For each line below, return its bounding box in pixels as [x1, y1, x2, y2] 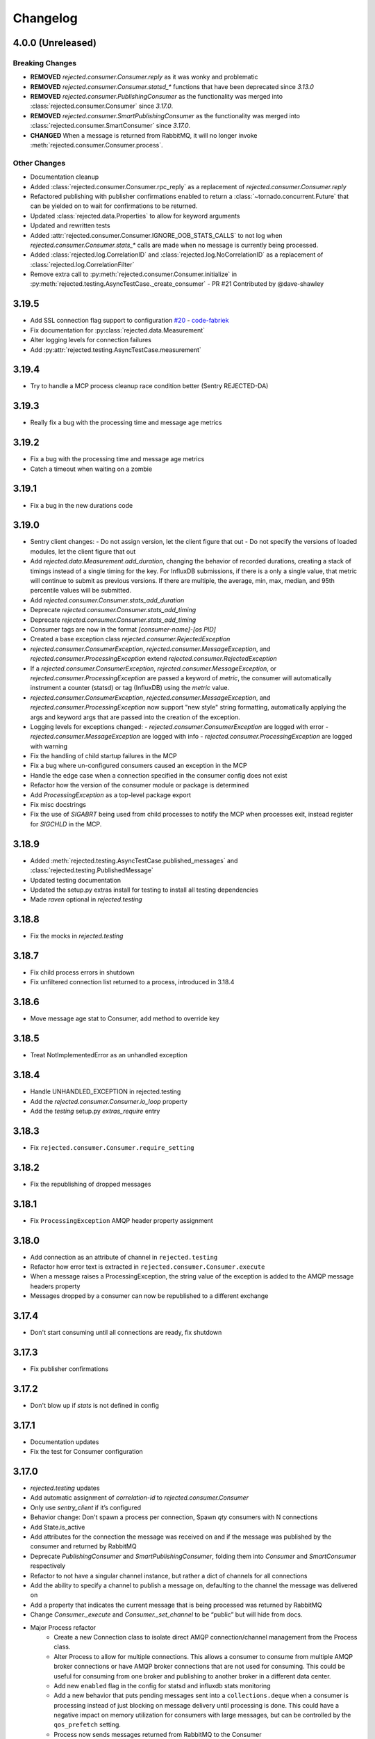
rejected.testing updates [30, 1484, 100, 1492]
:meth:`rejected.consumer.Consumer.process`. [30, 141, 163, 150]
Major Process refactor [30, 1623, 97, 1631]
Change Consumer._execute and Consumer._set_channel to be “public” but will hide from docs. [30, 1610, 303, 1619]
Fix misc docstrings [30, 801, 87, 809]
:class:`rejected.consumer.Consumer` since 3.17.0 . [30, 102, 174, 111]
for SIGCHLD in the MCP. [30, 819, 102, 828]
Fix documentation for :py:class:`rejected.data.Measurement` [30, 326, 205, 334]
